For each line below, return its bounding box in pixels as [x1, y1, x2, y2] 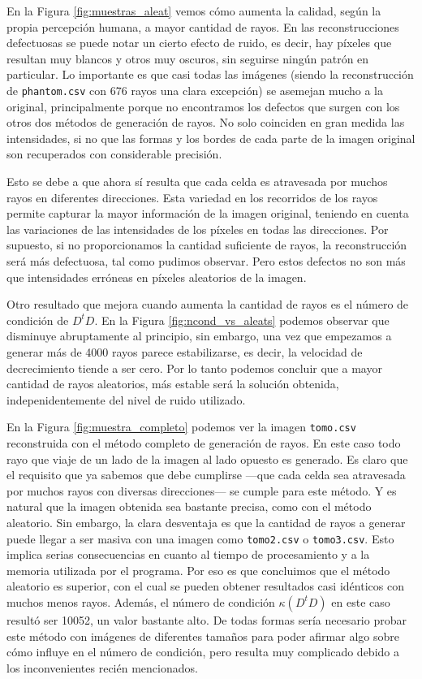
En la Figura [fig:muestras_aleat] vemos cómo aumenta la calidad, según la [6, 2, 381, 19]
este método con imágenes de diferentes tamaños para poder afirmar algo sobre [6, 627, 399, 644]
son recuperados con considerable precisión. [6, 145, 222, 162]
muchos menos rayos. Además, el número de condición [6, 593, 275, 610]
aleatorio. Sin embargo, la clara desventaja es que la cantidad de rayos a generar [6, 513, 406, 530]
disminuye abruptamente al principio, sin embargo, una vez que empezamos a [6, 327, 392, 344]
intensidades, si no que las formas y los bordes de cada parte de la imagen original [6, 129, 416, 146]
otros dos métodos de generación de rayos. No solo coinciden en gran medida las [6, 114, 405, 131]
